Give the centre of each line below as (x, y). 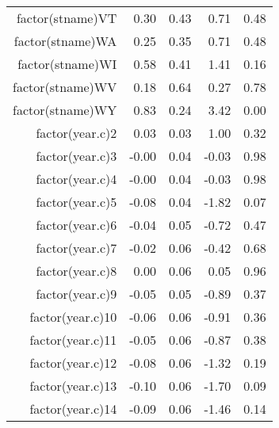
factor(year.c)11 (73, 340)
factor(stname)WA (65, 41)
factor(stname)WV (65, 87)
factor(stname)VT (67, 18)
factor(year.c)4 (76, 179)
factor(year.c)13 (73, 386)
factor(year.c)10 (73, 317)
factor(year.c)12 (73, 363)
